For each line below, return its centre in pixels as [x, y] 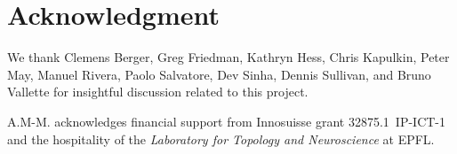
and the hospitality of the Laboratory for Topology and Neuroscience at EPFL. [221, 139]
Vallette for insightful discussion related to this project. [158, 92]
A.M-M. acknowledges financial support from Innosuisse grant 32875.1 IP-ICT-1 [227, 121]
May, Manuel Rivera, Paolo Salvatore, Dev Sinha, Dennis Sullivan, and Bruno [219, 74]
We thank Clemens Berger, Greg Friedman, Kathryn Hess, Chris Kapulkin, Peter [228, 57]
